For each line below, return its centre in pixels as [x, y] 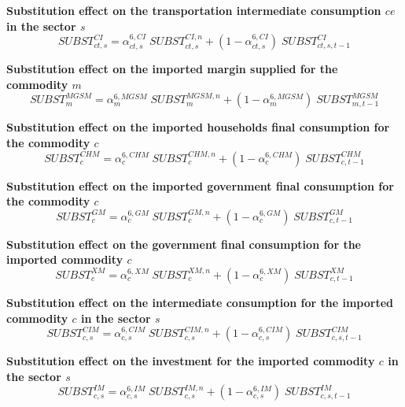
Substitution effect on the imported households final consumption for [198, 127]
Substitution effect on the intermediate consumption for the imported [200, 302]
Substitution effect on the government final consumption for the [184, 244]
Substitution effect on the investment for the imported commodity [191, 361]
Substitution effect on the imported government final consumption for [200, 185]
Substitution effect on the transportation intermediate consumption [194, 10]
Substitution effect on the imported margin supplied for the [172, 69]
